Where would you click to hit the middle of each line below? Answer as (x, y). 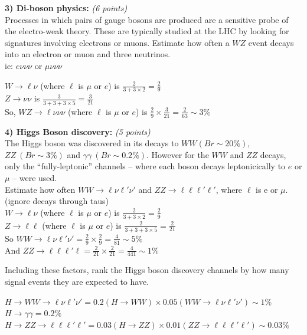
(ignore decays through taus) (57, 201)
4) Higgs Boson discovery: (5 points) (78, 131)
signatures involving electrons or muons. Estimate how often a (117, 42)
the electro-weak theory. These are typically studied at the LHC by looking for (147, 31)
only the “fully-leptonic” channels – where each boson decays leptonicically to (145, 166)
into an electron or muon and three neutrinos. (88, 54)
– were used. (35, 177)
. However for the (178, 154)
